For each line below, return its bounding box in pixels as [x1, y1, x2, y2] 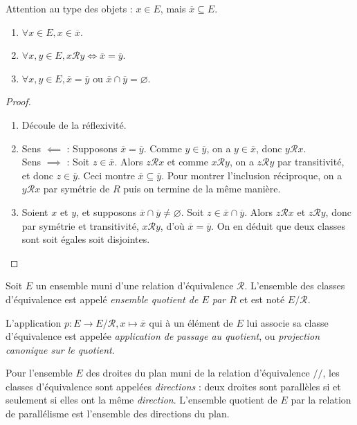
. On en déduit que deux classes [211, 218, 345, 233]
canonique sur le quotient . [6, 342, 115, 356]
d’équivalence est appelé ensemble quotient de [6, 291, 199, 306]
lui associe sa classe [246, 315, 329, 329]
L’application [6, 315, 62, 329]
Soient [21, 204, 48, 219]
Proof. [6, 94, 31, 109]
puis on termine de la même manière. [123, 181, 281, 196]
